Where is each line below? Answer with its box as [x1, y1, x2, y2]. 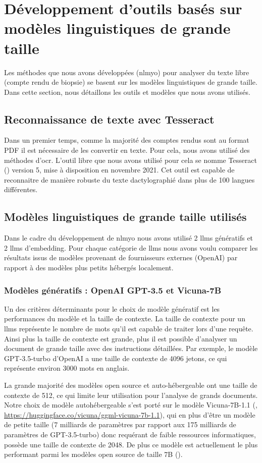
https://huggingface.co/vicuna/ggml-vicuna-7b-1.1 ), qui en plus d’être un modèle [4, 409, 255, 420]
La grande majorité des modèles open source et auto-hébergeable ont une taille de [4, 380, 257, 390]
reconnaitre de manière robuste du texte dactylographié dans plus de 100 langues [4, 174, 255, 185]
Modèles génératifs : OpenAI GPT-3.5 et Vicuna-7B [4, 283, 222, 296]
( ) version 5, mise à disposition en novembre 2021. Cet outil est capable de [4, 164, 235, 175]
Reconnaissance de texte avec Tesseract [4, 111, 215, 127]
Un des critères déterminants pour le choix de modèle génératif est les [4, 303, 220, 314]
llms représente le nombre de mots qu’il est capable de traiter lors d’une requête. [4, 323, 253, 334]
